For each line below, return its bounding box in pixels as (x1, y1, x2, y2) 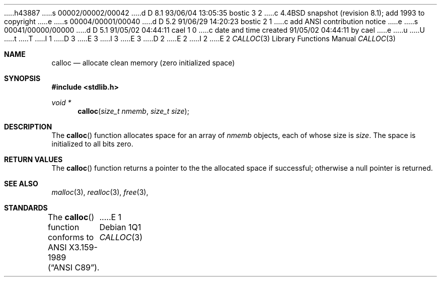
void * (51, 98, 71, 107)
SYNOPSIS (4, 74, 41, 83)
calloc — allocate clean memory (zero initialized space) (51, 58, 235, 67)
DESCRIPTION (4, 122, 52, 131)
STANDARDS (4, 203, 48, 212)
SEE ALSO (4, 179, 38, 188)
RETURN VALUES (4, 155, 63, 164)
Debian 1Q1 (99, 222, 141, 232)
